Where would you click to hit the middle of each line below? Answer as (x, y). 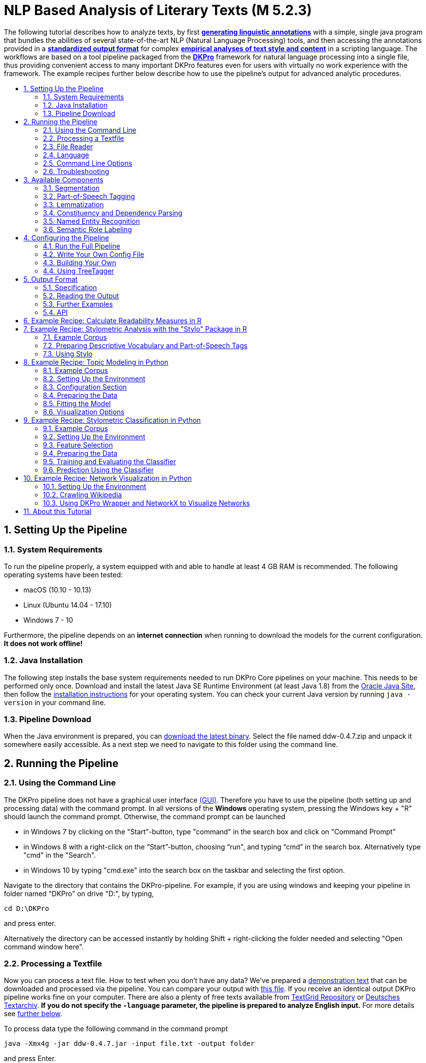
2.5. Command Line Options (88, 163)
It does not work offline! (43, 643)
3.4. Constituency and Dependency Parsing (113, 213)
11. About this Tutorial (58, 511)
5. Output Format (51, 279)
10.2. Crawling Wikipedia (82, 494)
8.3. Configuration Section (85, 387)
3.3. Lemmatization (73, 204)
